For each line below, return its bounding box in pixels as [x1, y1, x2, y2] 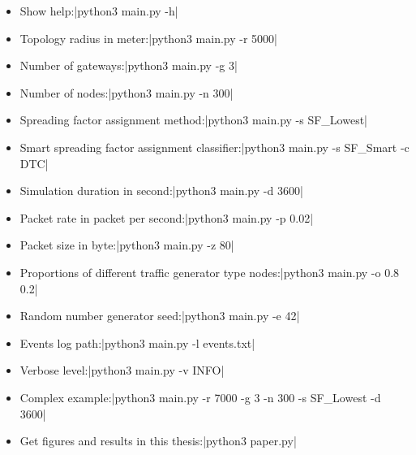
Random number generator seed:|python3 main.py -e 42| [19, 307, 300, 324]
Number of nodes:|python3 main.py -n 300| [19, 84, 234, 101]
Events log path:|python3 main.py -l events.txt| [19, 334, 255, 351]
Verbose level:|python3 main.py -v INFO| [19, 362, 225, 379]
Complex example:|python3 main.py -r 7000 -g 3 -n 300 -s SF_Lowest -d [19, 388, 381, 405]
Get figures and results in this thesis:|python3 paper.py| [19, 432, 297, 449]
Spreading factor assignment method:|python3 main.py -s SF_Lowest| [19, 111, 367, 128]
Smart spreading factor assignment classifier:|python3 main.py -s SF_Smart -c [19, 138, 410, 155]
